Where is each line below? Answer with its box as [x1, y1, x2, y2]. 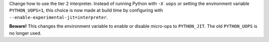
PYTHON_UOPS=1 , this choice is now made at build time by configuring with [9, 7, 163, 13]
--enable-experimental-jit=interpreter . [9, 14, 108, 20]
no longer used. [9, 30, 42, 36]
